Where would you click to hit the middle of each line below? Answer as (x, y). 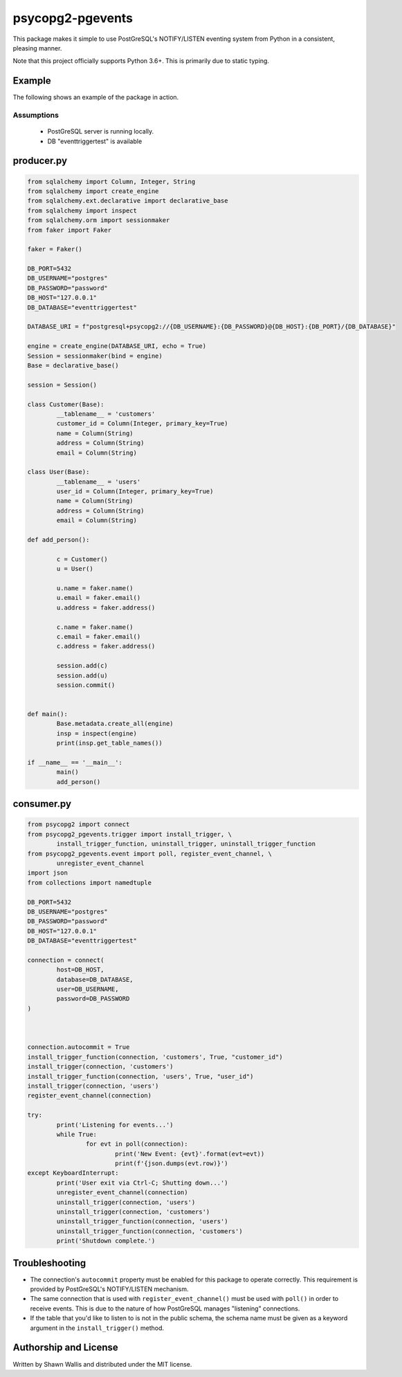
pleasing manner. (37, 48)
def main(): (48, 714)
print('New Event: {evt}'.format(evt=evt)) (190, 1153)
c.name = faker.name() (95, 627)
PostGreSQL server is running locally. (101, 131)
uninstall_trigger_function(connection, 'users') (142, 1222)
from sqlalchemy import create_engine (93, 191)
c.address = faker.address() (106, 646)
